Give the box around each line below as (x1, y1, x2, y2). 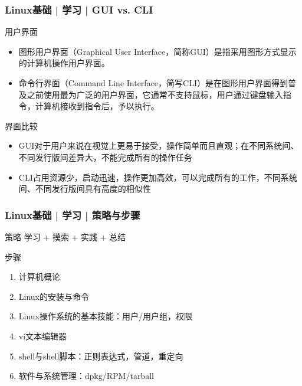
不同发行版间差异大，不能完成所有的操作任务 (18, 151, 192, 163)
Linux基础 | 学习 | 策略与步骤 (5, 207, 140, 222)
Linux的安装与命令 (18, 290, 90, 302)
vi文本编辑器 (18, 329, 67, 342)
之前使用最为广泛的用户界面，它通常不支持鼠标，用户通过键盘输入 (27, 88, 283, 100)
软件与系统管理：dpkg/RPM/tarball (18, 369, 154, 382)
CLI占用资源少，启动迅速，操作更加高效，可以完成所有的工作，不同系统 (18, 171, 297, 183)
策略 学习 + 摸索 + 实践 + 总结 (5, 230, 126, 243)
